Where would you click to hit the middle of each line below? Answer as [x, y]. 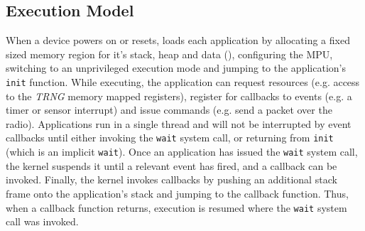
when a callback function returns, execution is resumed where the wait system [176, 207]
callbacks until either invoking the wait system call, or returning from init [170, 138]
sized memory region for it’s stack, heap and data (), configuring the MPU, [169, 54]
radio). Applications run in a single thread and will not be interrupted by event [179, 123]
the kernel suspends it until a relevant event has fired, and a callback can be [171, 165]
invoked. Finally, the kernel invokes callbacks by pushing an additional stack [171, 179]
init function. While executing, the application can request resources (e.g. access [183, 81]
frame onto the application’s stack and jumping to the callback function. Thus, [177, 193]
